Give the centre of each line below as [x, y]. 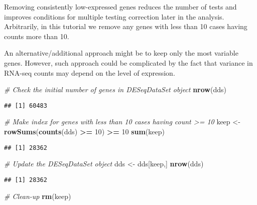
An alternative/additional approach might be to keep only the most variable [121, 53]
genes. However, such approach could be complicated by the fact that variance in [128, 62]
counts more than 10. [37, 36]
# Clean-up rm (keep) [38, 196]
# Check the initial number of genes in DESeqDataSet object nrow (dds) [115, 89]
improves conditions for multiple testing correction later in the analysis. [114, 16]
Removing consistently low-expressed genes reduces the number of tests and [120, 7]
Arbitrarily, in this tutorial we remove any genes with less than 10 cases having [126, 26]
